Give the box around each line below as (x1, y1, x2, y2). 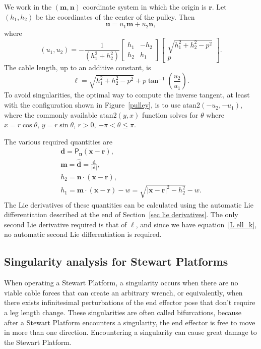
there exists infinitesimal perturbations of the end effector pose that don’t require (4, 297, 255, 308)
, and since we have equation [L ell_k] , (136, 219, 257, 229)
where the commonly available (4, 109, 97, 120)
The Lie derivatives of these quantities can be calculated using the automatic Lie (4, 199, 253, 210)
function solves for (142, 109, 199, 120)
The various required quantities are (4, 136, 112, 146)
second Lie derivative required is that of (4, 219, 127, 229)
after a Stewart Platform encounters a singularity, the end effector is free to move (4, 317, 255, 327)
